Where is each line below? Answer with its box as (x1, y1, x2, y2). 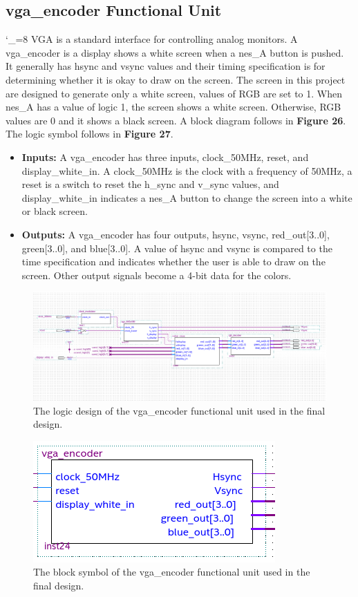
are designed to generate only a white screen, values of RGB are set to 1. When (6, 86, 342, 100)
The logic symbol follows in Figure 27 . (6, 126, 173, 141)
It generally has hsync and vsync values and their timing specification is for (6, 59, 326, 73)
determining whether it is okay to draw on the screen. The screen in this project (6, 72, 346, 86)
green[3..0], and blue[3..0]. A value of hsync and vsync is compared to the (21, 240, 332, 255)
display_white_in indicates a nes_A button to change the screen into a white (21, 190, 352, 205)
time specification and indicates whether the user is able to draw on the (21, 254, 326, 269)
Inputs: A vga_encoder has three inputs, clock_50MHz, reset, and (21, 149, 309, 164)
